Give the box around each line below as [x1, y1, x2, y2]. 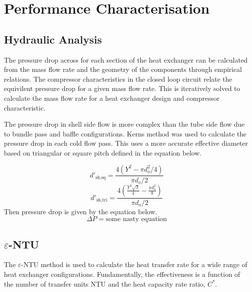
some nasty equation [105, 216, 167, 223]
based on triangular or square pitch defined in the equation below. [4, 147, 202, 157]
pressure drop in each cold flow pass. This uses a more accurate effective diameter [4, 138, 248, 148]
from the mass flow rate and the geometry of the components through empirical [4, 64, 242, 74]
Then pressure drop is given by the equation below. [4, 206, 157, 216]
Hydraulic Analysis [4, 31, 102, 46]
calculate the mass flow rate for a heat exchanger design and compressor [4, 92, 220, 103]
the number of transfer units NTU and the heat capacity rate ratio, [4, 278, 205, 289]
